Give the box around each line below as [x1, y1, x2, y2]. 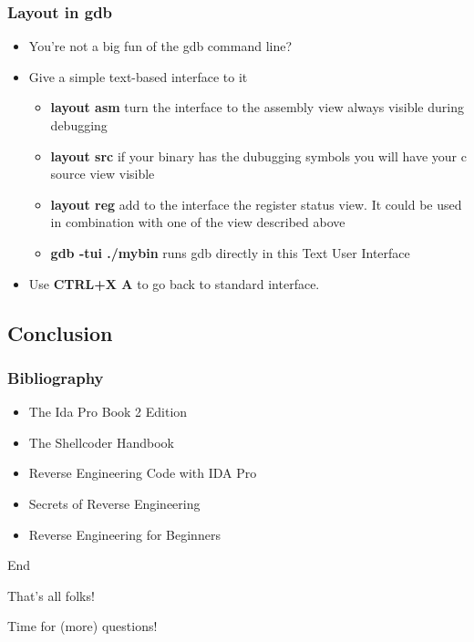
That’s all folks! [7, 585, 95, 605]
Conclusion [7, 318, 113, 347]
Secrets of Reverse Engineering [28, 493, 201, 513]
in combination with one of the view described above [50, 212, 345, 232]
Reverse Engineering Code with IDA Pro [28, 463, 257, 482]
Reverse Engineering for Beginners [28, 524, 221, 544]
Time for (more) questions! [7, 616, 158, 636]
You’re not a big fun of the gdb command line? [28, 36, 293, 56]
